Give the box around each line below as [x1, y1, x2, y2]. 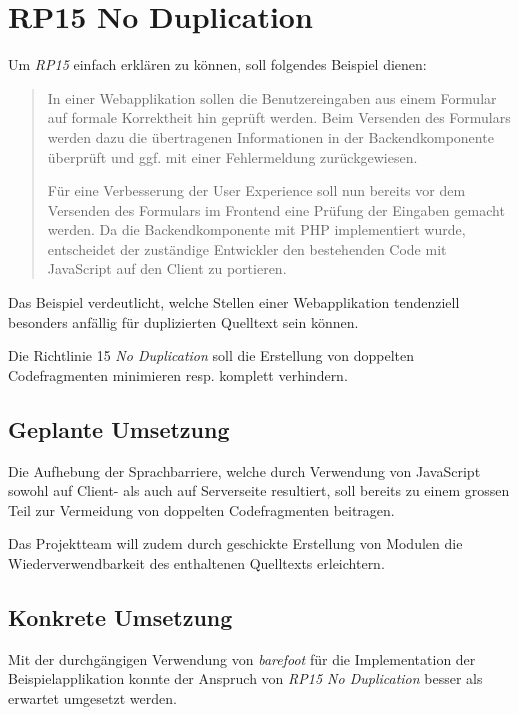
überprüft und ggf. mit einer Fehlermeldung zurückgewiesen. [47, 146, 418, 167]
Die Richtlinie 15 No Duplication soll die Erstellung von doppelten [8, 345, 415, 366]
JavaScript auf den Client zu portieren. [47, 258, 287, 279]
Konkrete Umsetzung [8, 602, 233, 632]
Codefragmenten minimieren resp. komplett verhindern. [8, 364, 348, 385]
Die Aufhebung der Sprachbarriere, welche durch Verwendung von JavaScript [8, 460, 481, 481]
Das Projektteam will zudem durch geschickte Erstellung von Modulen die [8, 533, 463, 554]
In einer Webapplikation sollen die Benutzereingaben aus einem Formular [47, 87, 497, 108]
